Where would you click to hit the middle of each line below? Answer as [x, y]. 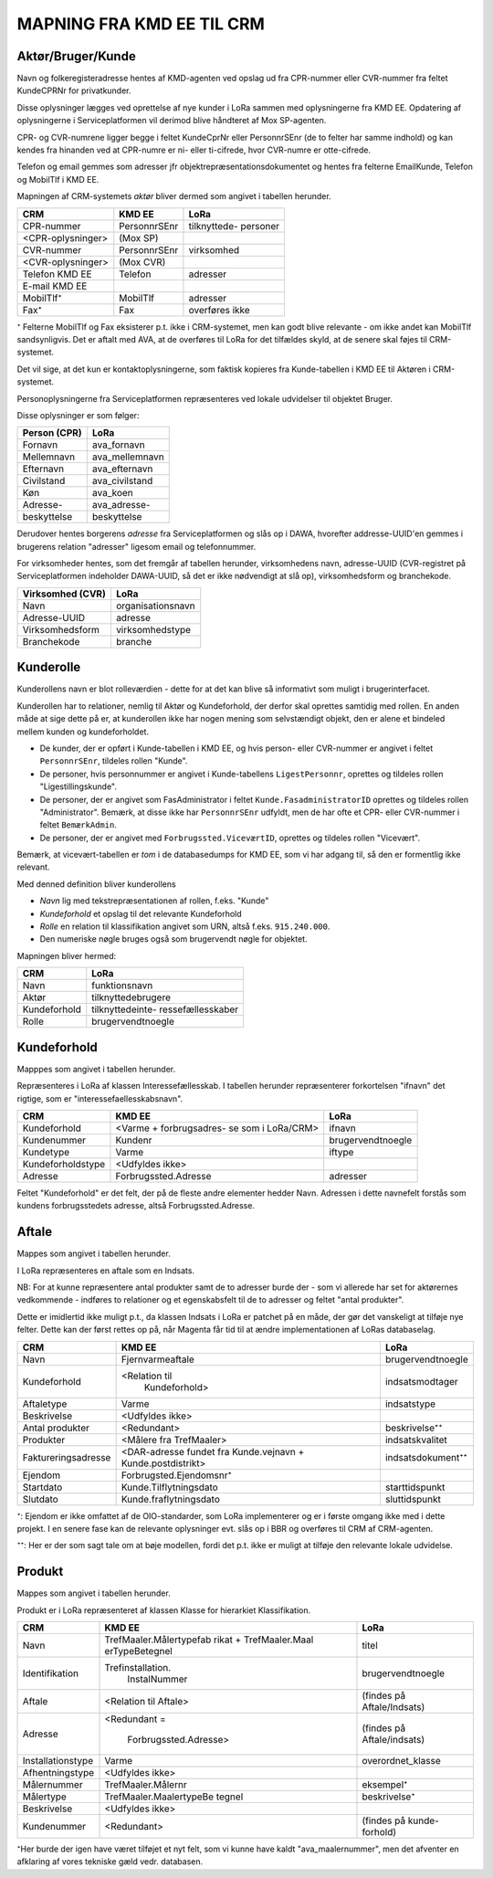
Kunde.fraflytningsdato [171, 1499]
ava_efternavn [122, 469]
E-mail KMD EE [55, 286]
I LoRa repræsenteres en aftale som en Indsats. [106, 1271]
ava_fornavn [118, 445]
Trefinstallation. [138, 1667]
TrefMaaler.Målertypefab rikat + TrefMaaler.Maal [209, 1640]
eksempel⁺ [385, 1784]
